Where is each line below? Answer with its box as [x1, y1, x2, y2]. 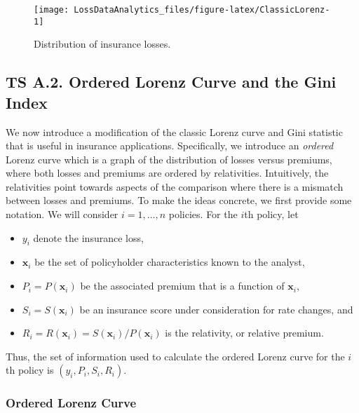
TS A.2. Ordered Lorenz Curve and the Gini [6, 71, 337, 93]
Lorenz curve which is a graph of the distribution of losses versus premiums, [6, 151, 332, 166]
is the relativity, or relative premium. [165, 325, 324, 340]
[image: [34, 5, 69, 15]
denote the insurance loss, [33, 230, 144, 245]
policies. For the [168, 207, 238, 222]
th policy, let [244, 207, 299, 222]
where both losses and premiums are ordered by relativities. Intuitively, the [6, 165, 329, 180]
